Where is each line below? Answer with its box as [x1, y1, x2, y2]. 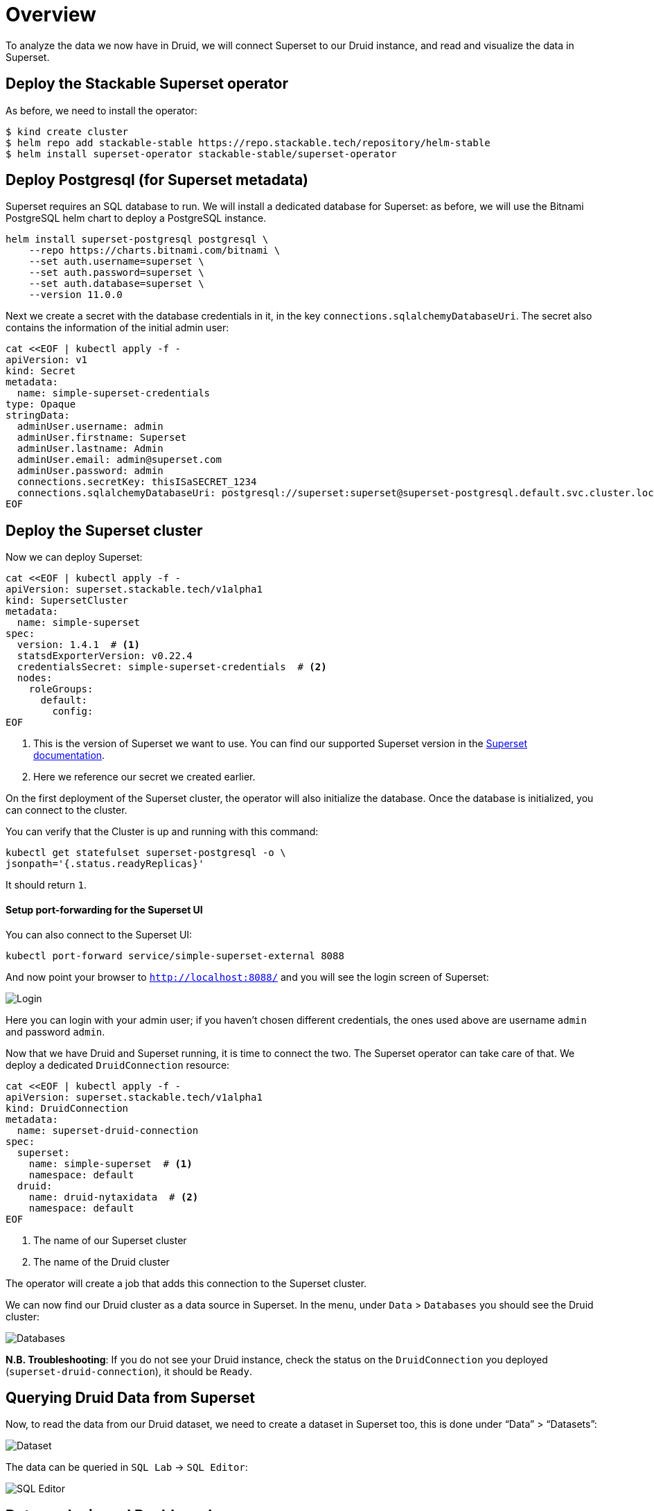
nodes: [17, 672, 53, 684]
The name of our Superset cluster [33, 1234, 187, 1246]
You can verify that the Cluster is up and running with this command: [6, 826, 319, 838]
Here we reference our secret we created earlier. [33, 771, 256, 783]
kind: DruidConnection [6, 1102, 129, 1114]
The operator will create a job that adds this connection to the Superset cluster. [6, 1277, 367, 1289]
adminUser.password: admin [17, 465, 163, 477]
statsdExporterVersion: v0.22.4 [17, 650, 193, 662]
